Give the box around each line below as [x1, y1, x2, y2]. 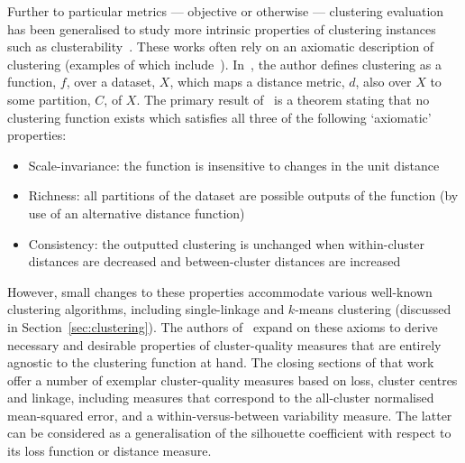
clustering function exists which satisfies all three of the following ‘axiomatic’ [7, 107, 432, 126]
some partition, [7, 89, 91, 108]
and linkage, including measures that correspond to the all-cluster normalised [7, 388, 434, 407]
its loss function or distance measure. [7, 441, 212, 460]
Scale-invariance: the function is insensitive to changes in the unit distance [28, 155, 440, 174]
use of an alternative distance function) [28, 203, 245, 222]
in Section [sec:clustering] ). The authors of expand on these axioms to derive [7, 317, 438, 336]
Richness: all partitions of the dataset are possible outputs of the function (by [28, 186, 459, 205]
